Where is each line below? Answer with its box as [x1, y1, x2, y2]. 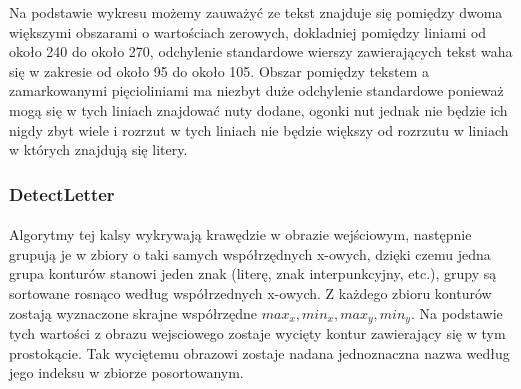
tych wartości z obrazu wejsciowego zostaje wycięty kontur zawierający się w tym [9, 323, 506, 344]
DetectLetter [9, 181, 115, 206]
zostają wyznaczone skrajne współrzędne [9, 302, 258, 323]
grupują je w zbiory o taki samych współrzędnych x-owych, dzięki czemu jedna [9, 243, 491, 264]
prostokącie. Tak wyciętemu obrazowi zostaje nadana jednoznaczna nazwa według [9, 342, 510, 363]
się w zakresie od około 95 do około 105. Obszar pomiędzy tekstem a [9, 60, 429, 81]
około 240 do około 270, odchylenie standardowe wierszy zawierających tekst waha [9, 41, 513, 62]
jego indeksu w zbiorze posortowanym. [9, 362, 244, 383]
